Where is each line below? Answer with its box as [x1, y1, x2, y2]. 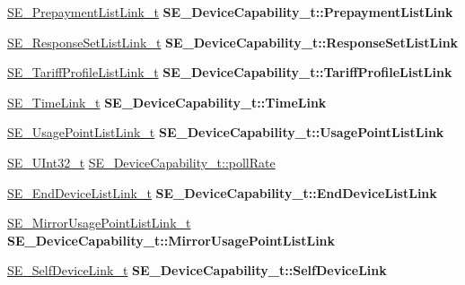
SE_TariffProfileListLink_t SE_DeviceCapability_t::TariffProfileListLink [7, 63, 452, 82]
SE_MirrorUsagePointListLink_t [7, 213, 191, 232]
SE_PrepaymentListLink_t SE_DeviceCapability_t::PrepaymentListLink [7, 3, 453, 21]
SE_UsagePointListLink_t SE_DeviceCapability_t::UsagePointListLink [7, 123, 444, 142]
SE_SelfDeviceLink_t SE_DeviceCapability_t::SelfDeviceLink [7, 261, 387, 280]
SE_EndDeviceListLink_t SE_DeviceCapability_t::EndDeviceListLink [7, 183, 437, 202]
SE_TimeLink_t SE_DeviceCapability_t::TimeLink [7, 92, 327, 111]
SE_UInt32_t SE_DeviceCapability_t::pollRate [7, 152, 276, 171]
